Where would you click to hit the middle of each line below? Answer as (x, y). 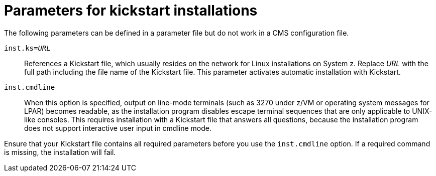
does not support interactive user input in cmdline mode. (118, 128)
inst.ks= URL (27, 48)
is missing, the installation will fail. (60, 152)
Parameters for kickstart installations (131, 11)
